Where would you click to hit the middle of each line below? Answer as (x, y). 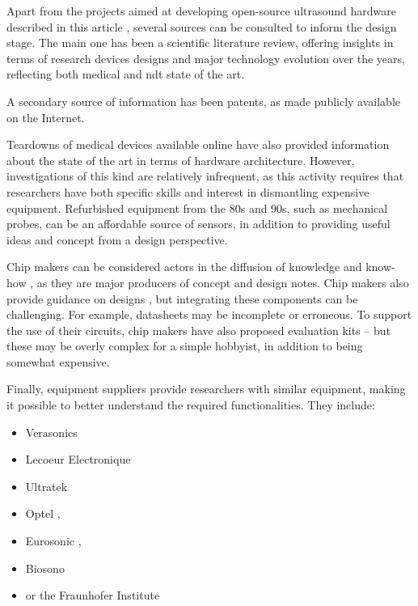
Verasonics (51, 432)
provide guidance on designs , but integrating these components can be (182, 298)
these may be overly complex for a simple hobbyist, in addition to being (185, 346)
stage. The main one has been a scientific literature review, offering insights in (200, 42)
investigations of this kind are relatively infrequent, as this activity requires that (205, 176)
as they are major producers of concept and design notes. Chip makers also (223, 282)
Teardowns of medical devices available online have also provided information (198, 144)
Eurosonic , (53, 541)
